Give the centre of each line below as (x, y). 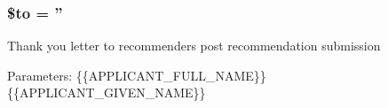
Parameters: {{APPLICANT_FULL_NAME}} (137, 75)
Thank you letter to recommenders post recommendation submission (194, 46)
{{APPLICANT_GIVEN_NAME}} (107, 93)
